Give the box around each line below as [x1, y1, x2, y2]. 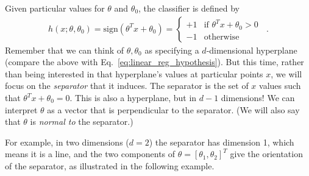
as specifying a [144, 43, 199, 56]
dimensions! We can [221, 91, 295, 104]
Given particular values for [5, 2, 105, 14]
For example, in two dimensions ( [5, 135, 129, 148]
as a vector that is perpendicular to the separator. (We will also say [47, 103, 300, 116]
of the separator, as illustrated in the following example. [5, 159, 215, 172]
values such [259, 79, 301, 92]
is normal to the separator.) [30, 115, 133, 128]
